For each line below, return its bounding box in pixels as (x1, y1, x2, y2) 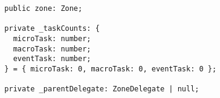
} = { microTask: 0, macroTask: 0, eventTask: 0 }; (4, 64, 217, 73)
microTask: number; (13, 34, 91, 43)
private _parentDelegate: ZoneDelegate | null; (4, 85, 199, 94)
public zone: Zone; (4, 4, 83, 13)
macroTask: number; (13, 44, 91, 53)
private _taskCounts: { (4, 24, 100, 33)
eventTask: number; (13, 54, 91, 64)
